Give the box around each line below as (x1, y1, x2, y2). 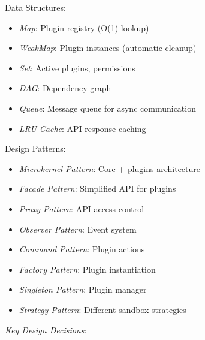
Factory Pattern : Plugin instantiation (19, 263, 156, 275)
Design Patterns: (5, 142, 66, 155)
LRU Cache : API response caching (19, 122, 146, 134)
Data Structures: (5, 1, 66, 13)
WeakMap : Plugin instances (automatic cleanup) (19, 41, 197, 54)
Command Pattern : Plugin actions (19, 243, 145, 255)
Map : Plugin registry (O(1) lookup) (19, 21, 149, 34)
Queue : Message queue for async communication (19, 101, 196, 114)
